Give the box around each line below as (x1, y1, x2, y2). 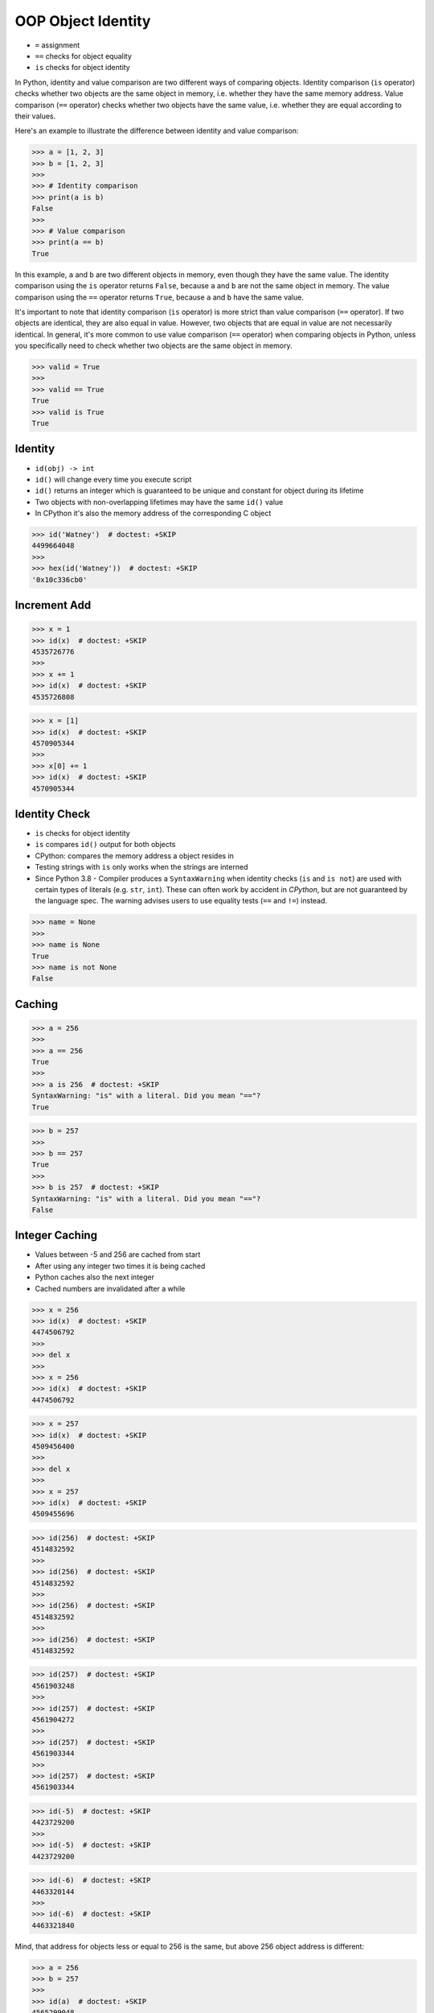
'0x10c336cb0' (31, 575, 88, 584)
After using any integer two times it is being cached (35, 1261, 206, 1271)
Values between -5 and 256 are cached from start (35, 1250, 201, 1259)
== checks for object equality (35, 51, 133, 60)
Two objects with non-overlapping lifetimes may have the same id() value (35, 497, 284, 506)
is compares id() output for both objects (35, 840, 176, 849)
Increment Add (14, 598, 92, 612)
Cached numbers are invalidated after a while (35, 1283, 186, 1293)
